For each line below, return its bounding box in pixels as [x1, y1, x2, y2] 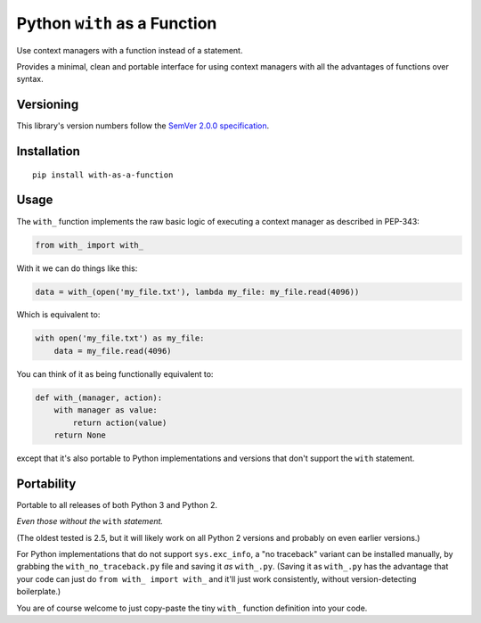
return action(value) [72, 417, 167, 428]
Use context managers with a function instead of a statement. [16, 45, 243, 55]
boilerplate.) [16, 586, 61, 597]
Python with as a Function [16, 13, 217, 33]
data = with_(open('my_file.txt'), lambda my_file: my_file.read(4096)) [35, 286, 360, 297]
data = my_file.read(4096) [53, 346, 173, 356]
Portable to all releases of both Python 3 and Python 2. [16, 499, 218, 510]
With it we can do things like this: [16, 263, 138, 274]
